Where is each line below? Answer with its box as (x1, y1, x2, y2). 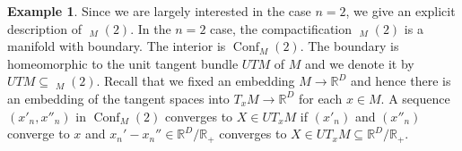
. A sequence (380, 88, 450, 107)
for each (298, 88, 343, 107)
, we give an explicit (345, 2, 456, 20)
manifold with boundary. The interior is (7, 37, 226, 55)
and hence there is (351, 71, 451, 90)
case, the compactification (210, 19, 352, 38)
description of (7, 19, 82, 38)
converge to (7, 124, 70, 143)
